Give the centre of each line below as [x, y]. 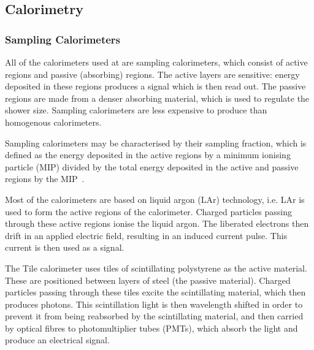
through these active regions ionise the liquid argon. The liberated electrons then [157, 223]
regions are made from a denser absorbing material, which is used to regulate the [157, 98]
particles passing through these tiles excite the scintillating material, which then [155, 292]
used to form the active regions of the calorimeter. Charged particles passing [149, 211]
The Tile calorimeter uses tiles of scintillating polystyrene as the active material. [156, 268]
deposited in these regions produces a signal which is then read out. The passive [155, 86]
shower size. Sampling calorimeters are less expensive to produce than [136, 110]
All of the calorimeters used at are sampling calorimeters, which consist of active [156, 62]
